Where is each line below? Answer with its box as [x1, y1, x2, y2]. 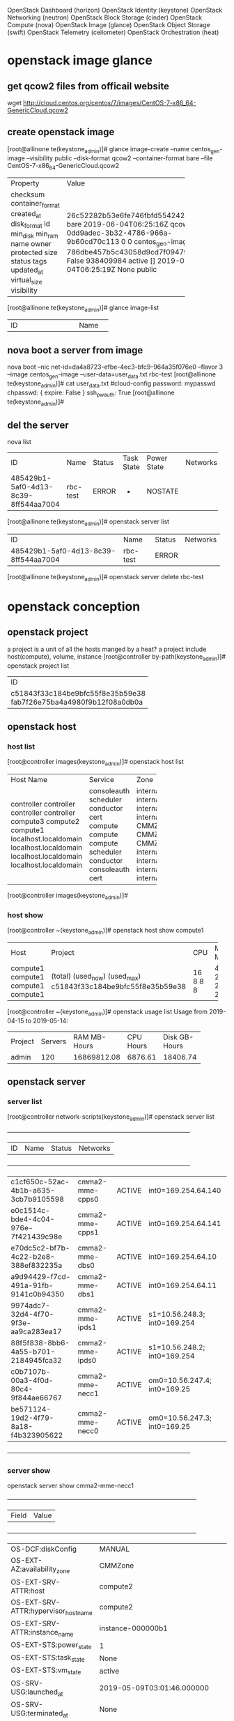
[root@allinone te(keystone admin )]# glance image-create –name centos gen [7, 144, 220, 155]
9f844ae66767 [10, 1393, 63, 1403]
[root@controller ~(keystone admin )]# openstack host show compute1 [7, 926, 204, 936]
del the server [7, 419, 70, 431]
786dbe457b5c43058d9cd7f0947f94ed [66, 247, 204, 257]
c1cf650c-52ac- [10, 1177, 70, 1187]
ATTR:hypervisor [10, 1606, 66, 1616]
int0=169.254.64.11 [148, 1280, 217, 1290]
